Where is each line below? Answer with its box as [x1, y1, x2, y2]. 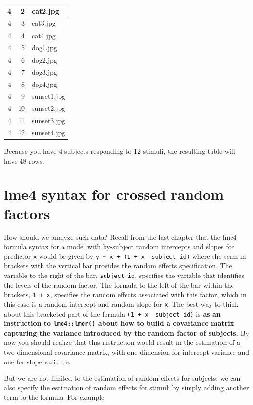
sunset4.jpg [32, 127, 65, 137]
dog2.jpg [32, 54, 57, 64]
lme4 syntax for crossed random [4, 184, 224, 204]
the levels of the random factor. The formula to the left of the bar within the [4, 279, 234, 290]
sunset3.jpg [32, 115, 65, 126]
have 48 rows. [4, 155, 44, 166]
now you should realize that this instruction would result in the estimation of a [4, 337, 240, 347]
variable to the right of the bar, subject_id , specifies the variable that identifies [4, 270, 244, 280]
